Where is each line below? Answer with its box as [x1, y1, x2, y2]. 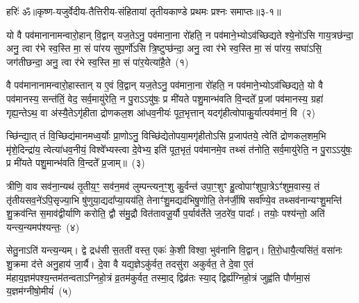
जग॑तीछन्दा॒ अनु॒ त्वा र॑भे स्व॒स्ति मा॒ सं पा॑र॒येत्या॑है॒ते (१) [6, 54, 189, 69]
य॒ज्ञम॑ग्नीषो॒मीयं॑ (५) [6, 284, 72, 298]
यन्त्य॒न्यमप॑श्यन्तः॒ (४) [6, 219, 80, 234]
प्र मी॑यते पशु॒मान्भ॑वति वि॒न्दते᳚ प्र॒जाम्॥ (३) [6, 155, 145, 170]
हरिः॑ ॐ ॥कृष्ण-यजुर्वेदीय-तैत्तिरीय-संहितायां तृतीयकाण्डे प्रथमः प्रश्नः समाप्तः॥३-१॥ [6, 4, 281, 18]
